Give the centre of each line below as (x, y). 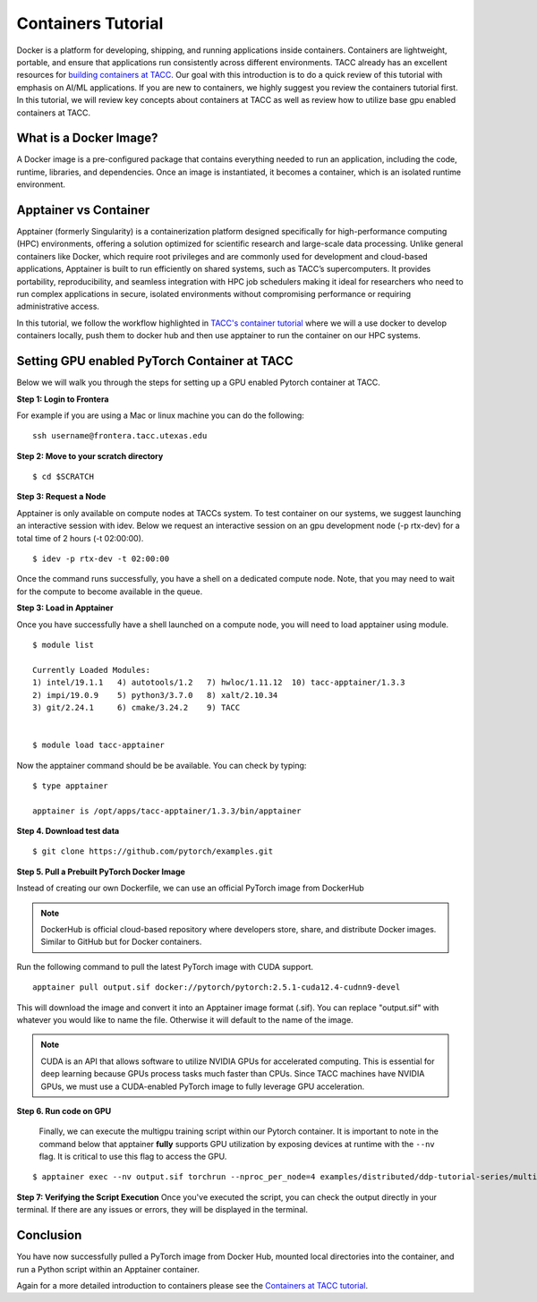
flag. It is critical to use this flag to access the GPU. (133, 1157)
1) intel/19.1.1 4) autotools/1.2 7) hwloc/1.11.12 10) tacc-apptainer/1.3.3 (219, 683)
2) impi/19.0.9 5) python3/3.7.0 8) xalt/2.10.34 (155, 695)
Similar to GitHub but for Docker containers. (121, 942)
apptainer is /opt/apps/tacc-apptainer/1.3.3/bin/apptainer (167, 811)
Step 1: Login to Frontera (63, 399)
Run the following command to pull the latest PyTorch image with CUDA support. (165, 966)
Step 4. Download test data (68, 831)
